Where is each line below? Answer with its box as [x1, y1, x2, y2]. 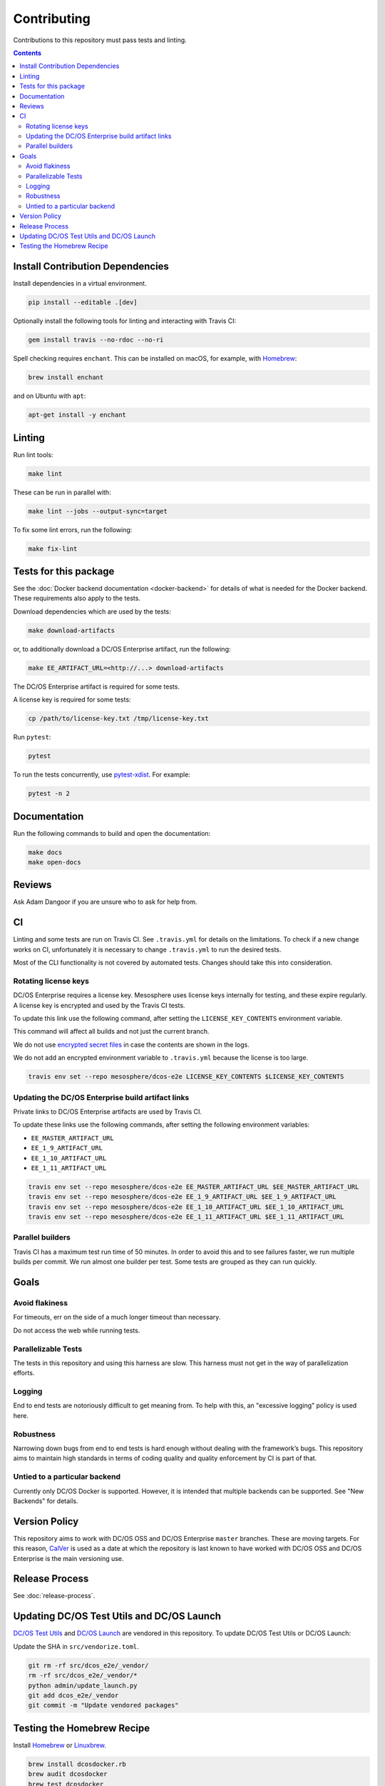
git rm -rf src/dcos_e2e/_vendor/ [28, 1661, 149, 1670]
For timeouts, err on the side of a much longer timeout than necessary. [13, 1313, 221, 1322]
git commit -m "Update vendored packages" [28, 1701, 179, 1710]
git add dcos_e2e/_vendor [28, 1691, 119, 1700]
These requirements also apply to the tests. [13, 594, 140, 603]
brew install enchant [28, 374, 104, 381]
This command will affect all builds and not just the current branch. [13, 1027, 210, 1036]
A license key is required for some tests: [13, 695, 131, 704]
